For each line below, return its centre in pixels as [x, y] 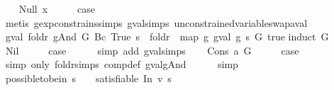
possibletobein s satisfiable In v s [88, 78]
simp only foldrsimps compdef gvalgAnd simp [122, 64]
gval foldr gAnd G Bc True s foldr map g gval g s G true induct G [167, 36]
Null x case [57, 9]
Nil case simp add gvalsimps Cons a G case [152, 50]
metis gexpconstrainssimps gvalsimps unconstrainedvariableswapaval [156, 22]
